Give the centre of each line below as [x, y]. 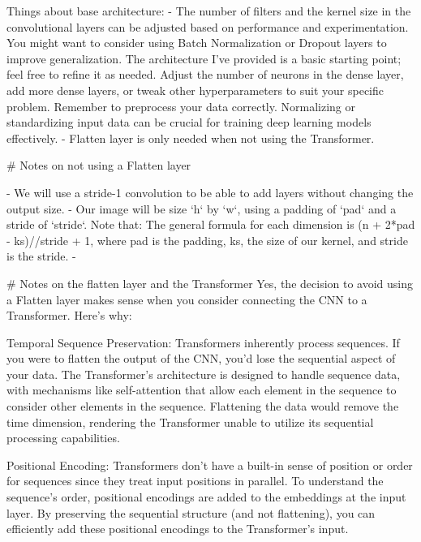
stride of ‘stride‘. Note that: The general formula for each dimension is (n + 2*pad [211, 224]
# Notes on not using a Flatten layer [99, 165]
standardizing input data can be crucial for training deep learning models [189, 122]
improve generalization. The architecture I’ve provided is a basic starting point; [204, 58]
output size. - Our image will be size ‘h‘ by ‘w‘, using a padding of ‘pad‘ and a [202, 208]
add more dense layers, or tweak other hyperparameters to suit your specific [195, 90]
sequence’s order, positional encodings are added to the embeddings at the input [206, 497]
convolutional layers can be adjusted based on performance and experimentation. [208, 26]
